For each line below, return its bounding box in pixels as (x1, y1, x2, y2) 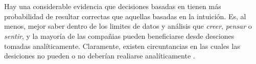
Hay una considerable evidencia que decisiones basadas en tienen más (4, 1, 221, 12)
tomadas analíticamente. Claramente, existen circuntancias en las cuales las (4, 40, 240, 51)
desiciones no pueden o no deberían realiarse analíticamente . (4, 50, 195, 61)
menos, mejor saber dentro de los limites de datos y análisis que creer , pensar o (4, 21, 252, 31)
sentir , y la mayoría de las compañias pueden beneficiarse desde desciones (4, 30, 235, 41)
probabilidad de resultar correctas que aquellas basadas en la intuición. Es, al (4, 11, 246, 21)
